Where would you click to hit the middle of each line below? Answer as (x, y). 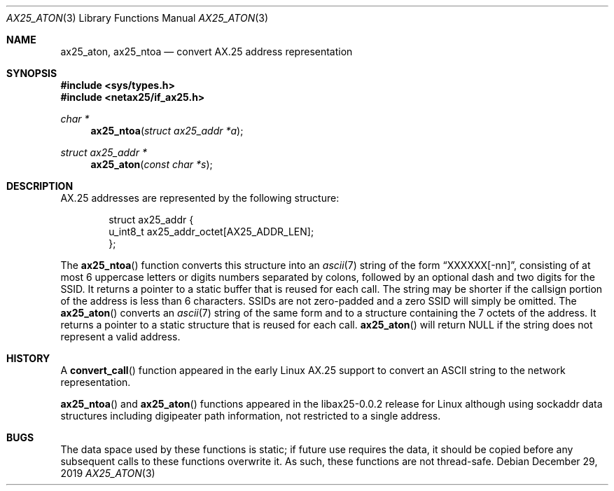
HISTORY (28, 358)
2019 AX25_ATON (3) (108, 473)
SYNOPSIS (32, 73)
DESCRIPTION (40, 186)
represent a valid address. (120, 337)
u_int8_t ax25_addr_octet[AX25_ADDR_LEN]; (211, 231)
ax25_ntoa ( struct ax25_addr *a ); (167, 131)
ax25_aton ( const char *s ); (152, 164)
